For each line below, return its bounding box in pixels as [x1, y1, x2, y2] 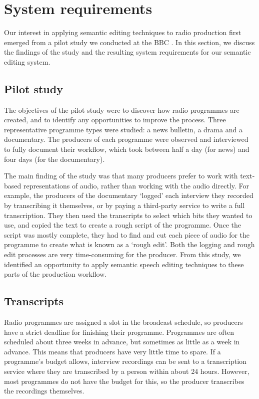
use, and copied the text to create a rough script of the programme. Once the [4, 220, 241, 230]
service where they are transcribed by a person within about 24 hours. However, [4, 365, 249, 376]
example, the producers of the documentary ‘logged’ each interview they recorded [4, 190, 253, 201]
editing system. [4, 56, 50, 67]
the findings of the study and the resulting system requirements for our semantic [4, 47, 251, 57]
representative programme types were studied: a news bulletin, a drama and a [4, 124, 242, 134]
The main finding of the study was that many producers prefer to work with [4, 170, 238, 181]
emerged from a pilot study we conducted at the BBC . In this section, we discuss [4, 37, 255, 47]
